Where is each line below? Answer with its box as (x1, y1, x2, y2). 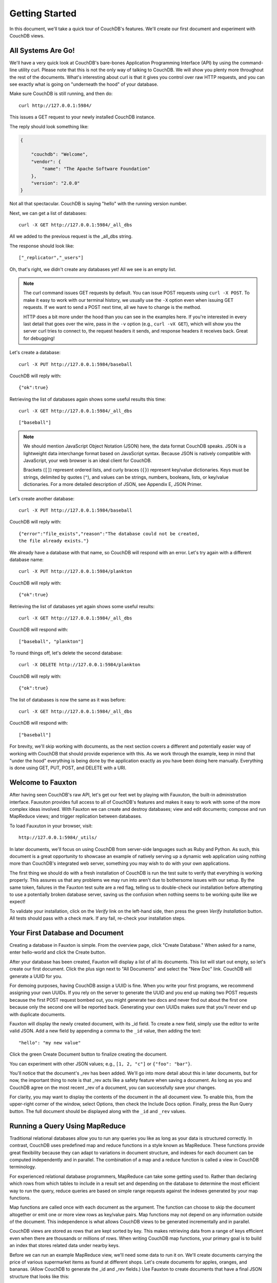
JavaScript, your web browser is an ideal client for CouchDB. (23, 457, 152, 464)
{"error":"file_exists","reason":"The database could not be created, (18, 531, 200, 536)
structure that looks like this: (9, 1273, 69, 1279)
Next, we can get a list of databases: (9, 210, 87, 216)
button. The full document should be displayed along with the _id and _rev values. (9, 1108, 187, 1114)
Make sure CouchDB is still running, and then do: (9, 90, 113, 97)
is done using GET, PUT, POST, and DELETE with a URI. (9, 765, 127, 771)
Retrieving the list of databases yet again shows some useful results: (9, 603, 155, 609)
